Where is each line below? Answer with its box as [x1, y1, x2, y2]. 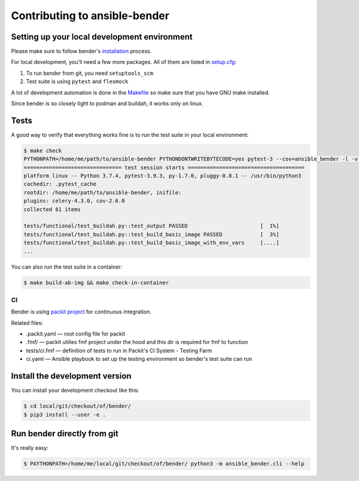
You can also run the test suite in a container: [11, 263, 123, 270]
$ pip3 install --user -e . [23, 411, 106, 418]
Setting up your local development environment [11, 32, 193, 42]
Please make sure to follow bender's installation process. [11, 48, 152, 55]
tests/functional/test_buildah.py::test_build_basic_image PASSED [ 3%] [23, 231, 279, 238]
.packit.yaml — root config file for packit [26, 330, 126, 337]
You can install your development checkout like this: [11, 386, 139, 394]
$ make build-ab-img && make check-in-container [23, 279, 169, 286]
